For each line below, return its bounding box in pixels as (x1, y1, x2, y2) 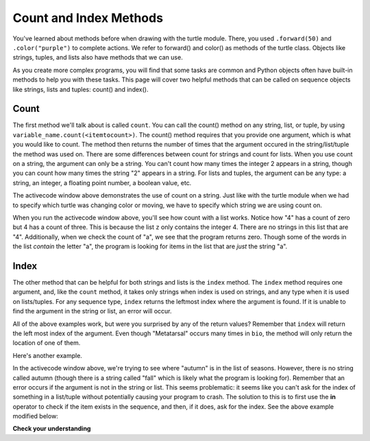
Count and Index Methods (12, 10, 164, 25)
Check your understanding (12, 425, 91, 433)
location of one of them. (12, 339, 81, 347)
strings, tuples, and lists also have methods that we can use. (12, 53, 183, 62)
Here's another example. (12, 351, 82, 359)
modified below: (12, 412, 58, 420)
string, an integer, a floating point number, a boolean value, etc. (12, 178, 192, 187)
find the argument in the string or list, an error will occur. (12, 307, 172, 315)
